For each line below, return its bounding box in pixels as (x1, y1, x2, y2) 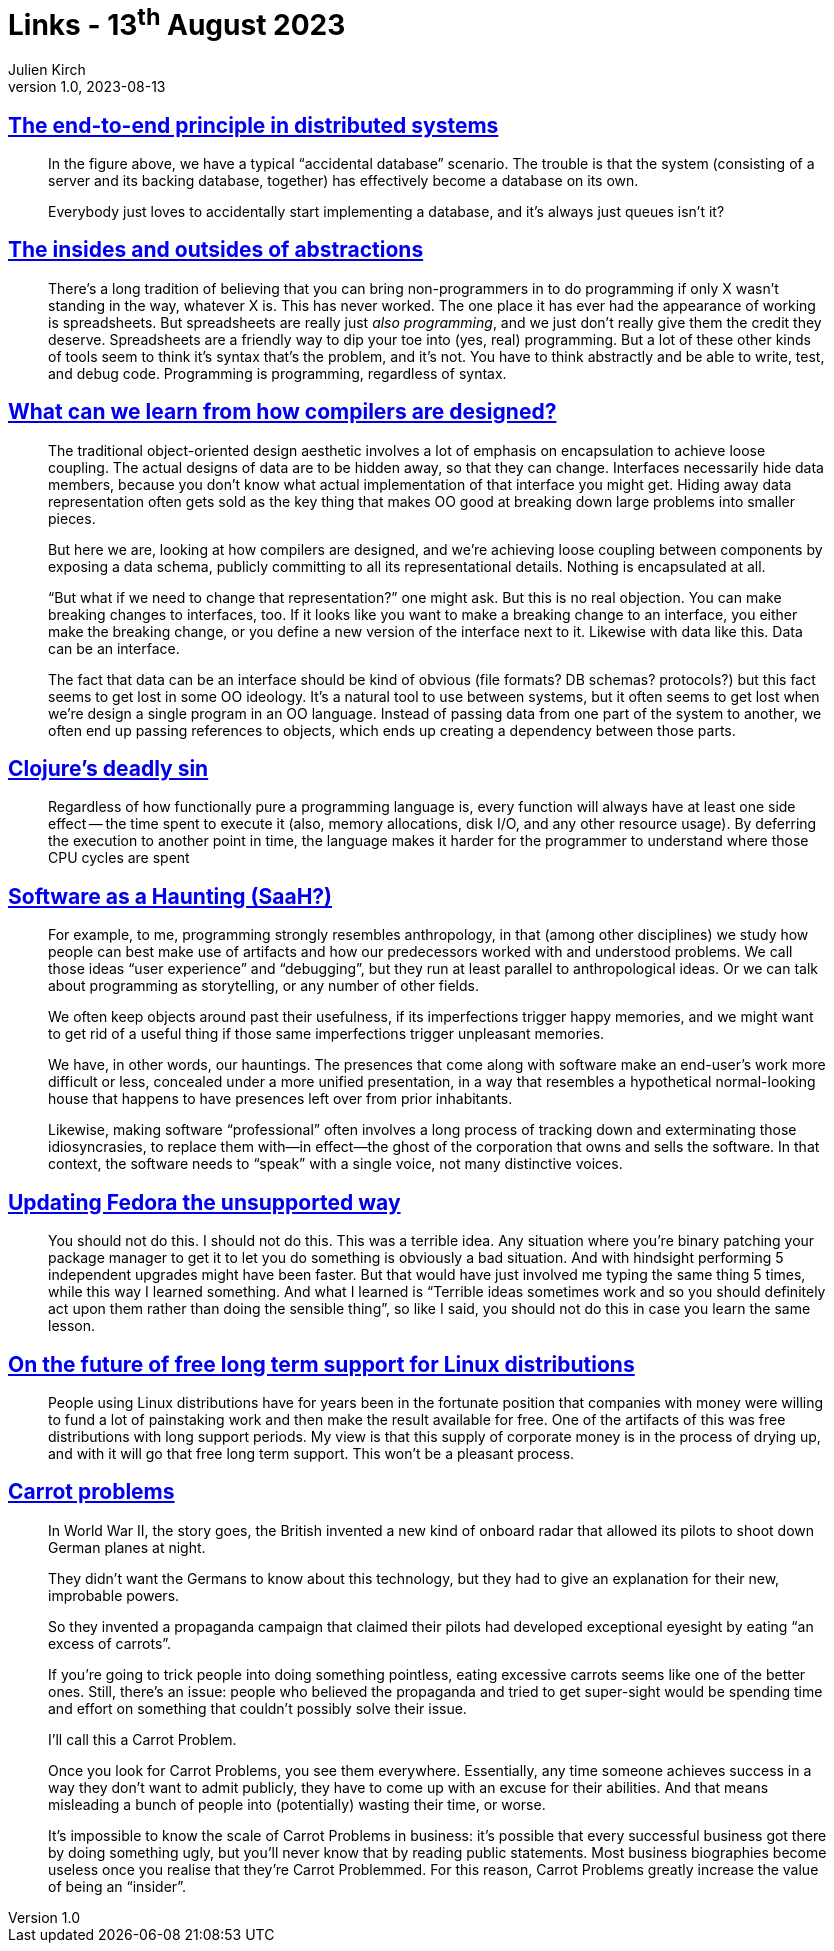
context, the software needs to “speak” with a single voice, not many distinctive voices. (48, 1155, 623, 1173)
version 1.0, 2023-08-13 (8, 78, 166, 96)
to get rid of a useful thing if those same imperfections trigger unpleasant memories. (48, 1025, 605, 1043)
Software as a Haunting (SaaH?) (8, 883, 333, 909)
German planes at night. (48, 1538, 206, 1556)
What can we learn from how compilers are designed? (8, 399, 557, 425)
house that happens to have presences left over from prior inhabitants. (48, 1090, 513, 1108)
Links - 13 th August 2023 (8, 2, 346, 43)
